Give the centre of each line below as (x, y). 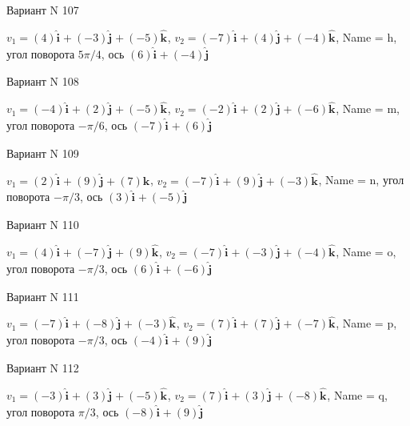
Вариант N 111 (43, 296)
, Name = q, (357, 394)
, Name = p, (366, 323)
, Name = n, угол (361, 180)
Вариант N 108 (43, 81)
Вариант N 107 (43, 10)
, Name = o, (366, 252)
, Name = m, (368, 109)
